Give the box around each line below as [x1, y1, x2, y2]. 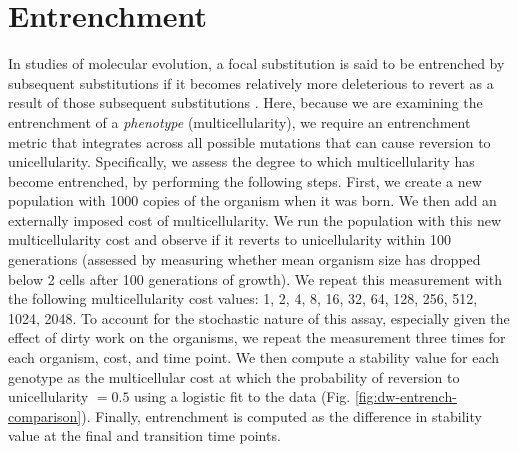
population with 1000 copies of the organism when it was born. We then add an [8, 190, 497, 211]
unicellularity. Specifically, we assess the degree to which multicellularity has [8, 151, 475, 172]
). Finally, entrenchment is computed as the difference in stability [81, 405, 482, 426]
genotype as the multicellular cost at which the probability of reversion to [8, 366, 460, 387]
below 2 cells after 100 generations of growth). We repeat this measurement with [8, 268, 502, 289]
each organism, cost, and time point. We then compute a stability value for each [8, 347, 500, 368]
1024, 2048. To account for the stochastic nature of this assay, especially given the [8, 307, 510, 328]
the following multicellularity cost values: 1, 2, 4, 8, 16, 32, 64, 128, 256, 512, [8, 288, 478, 309]
